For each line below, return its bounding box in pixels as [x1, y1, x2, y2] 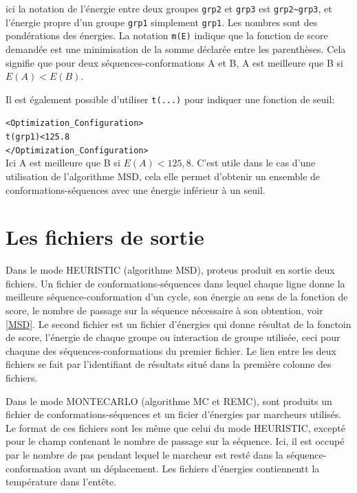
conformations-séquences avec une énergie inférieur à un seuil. [6, 182, 266, 197]
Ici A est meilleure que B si [6, 155, 120, 170]
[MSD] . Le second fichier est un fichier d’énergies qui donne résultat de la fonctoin [6, 316, 351, 331]
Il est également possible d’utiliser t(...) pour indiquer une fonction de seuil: [6, 91, 335, 106]
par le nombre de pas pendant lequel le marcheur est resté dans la [6, 448, 283, 461]
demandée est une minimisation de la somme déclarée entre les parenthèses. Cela [6, 41, 346, 56]
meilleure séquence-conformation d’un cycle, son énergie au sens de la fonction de [6, 289, 348, 304]
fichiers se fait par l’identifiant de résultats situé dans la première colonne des [6, 357, 332, 371]
